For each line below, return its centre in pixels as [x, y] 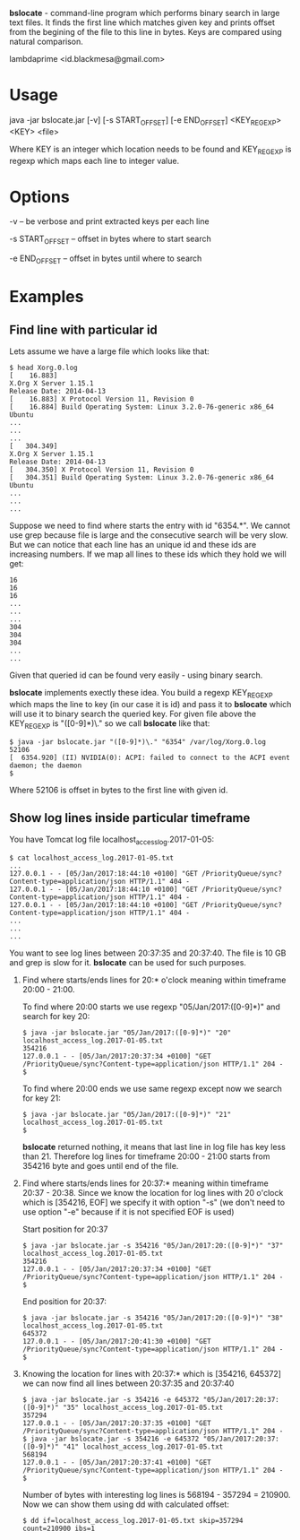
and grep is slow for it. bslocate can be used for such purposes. [128, 963]
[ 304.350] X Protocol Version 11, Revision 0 [102, 470]
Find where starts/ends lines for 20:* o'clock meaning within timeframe [154, 980]
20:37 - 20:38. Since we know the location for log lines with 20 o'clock [153, 1193]
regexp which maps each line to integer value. [94, 160]
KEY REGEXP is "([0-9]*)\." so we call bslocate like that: [110, 724]
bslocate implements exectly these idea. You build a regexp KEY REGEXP [141, 694]
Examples [47, 297]
